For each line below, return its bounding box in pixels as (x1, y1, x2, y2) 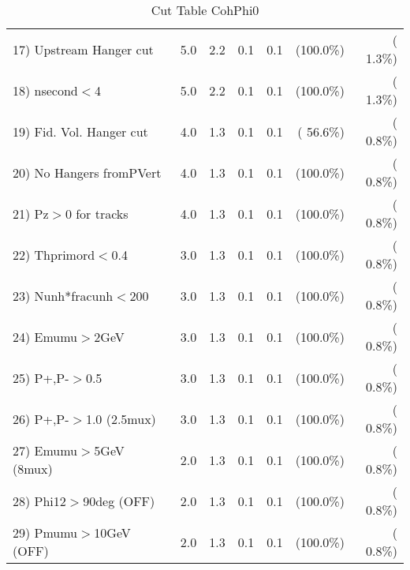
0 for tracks (65, 204, 129, 223)
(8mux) (13, 459, 53, 478)
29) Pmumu (13, 523, 78, 542)
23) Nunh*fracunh (13, 286, 114, 305)
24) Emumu (13, 327, 78, 346)
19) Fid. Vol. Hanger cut (13, 122, 148, 141)
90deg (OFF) (83, 491, 155, 510)
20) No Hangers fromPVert (13, 163, 162, 182)
